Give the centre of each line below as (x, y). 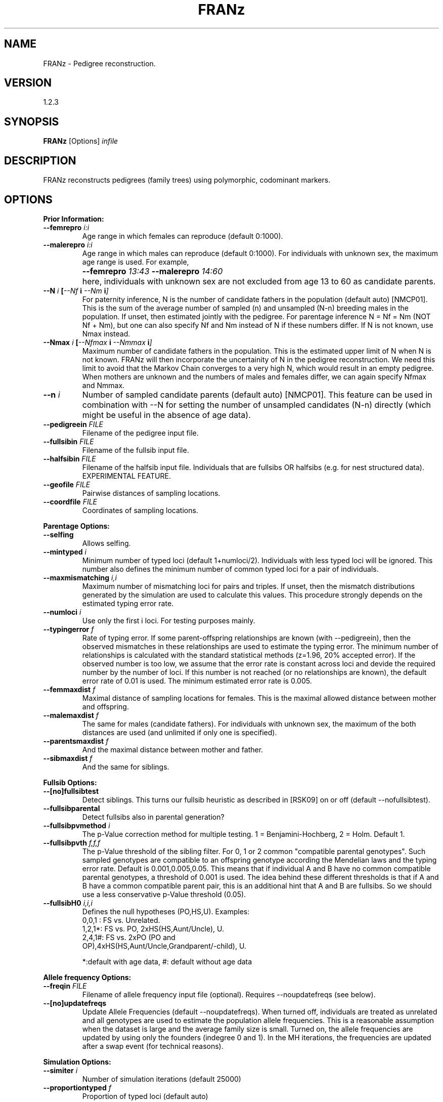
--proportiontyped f (77, 1087)
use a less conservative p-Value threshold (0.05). (164, 894)
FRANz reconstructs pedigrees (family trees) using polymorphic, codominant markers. (187, 180)
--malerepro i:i (68, 244)
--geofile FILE (67, 484)
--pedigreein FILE (73, 424)
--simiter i (60, 1070)
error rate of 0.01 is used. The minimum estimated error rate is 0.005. (197, 681)
